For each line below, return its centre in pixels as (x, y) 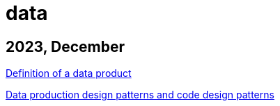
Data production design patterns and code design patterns (140, 95)
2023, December (65, 46)
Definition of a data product (69, 73)
